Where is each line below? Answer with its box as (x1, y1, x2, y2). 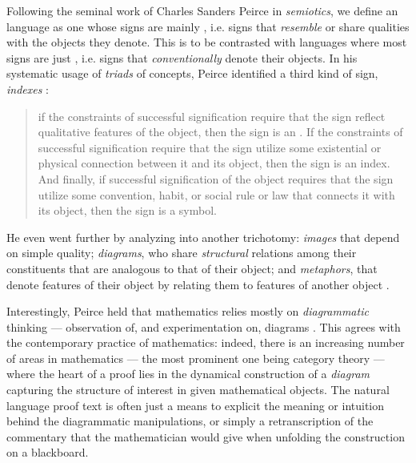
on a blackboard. (6, 444, 89, 461)
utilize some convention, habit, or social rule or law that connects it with (38, 186, 395, 203)
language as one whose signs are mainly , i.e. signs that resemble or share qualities (6, 18, 410, 34)
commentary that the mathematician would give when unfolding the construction (6, 428, 405, 445)
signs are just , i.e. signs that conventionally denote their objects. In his (6, 49, 358, 66)
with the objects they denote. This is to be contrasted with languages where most (6, 34, 407, 50)
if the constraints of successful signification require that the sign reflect (38, 107, 386, 124)
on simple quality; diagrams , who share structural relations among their (6, 244, 357, 261)
